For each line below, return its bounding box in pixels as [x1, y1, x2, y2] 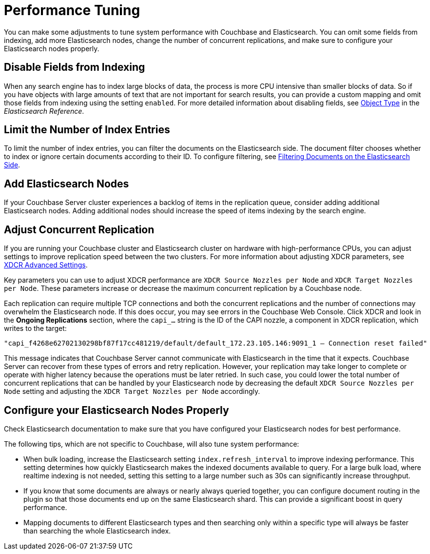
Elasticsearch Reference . [4, 106, 84, 115]
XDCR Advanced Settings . [4, 261, 88, 269]
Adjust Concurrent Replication [4, 223, 155, 236]
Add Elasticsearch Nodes [4, 177, 129, 190]
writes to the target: [4, 324, 67, 333]
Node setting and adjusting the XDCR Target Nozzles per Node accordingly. [4, 387, 260, 396]
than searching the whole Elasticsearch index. [23, 526, 171, 535]
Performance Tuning [4, 2, 140, 19]
